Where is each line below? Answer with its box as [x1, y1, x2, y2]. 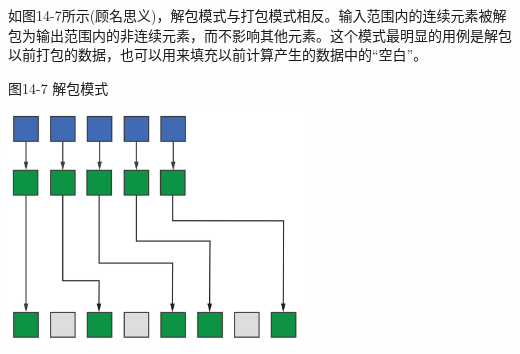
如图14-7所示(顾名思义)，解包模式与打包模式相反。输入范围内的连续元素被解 [8, 5, 507, 25]
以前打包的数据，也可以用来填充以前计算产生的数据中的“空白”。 [8, 44, 428, 65]
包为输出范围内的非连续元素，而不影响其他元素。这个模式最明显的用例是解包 [8, 24, 512, 45]
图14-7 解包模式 [8, 77, 109, 98]
